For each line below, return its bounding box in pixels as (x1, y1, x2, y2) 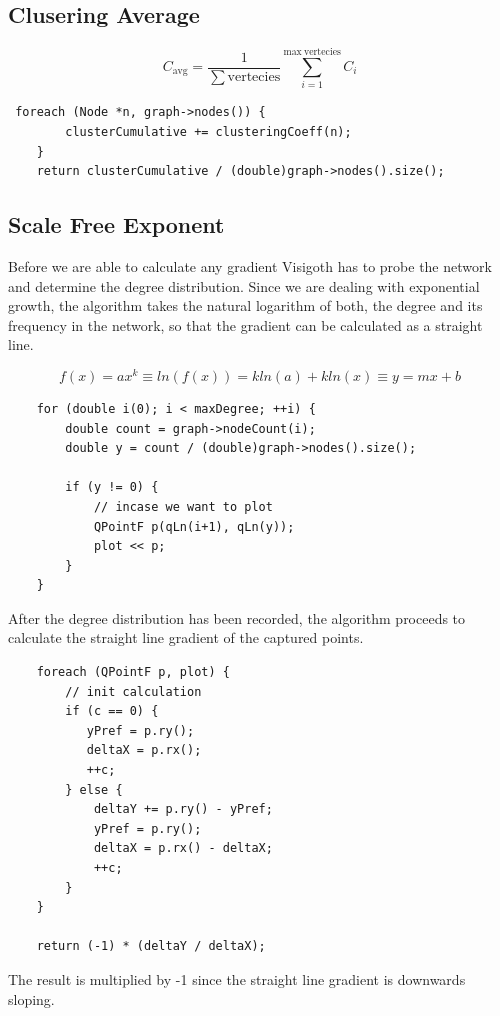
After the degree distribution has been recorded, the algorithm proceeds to (8, 607, 466, 628)
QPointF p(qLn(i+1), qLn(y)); (93, 519, 295, 534)
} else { (65, 782, 123, 797)
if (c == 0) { (65, 704, 159, 719)
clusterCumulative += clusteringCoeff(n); (65, 124, 352, 139)
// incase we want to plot (93, 499, 273, 514)
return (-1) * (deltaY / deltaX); (36, 939, 266, 954)
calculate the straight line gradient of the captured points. (8, 627, 364, 648)
